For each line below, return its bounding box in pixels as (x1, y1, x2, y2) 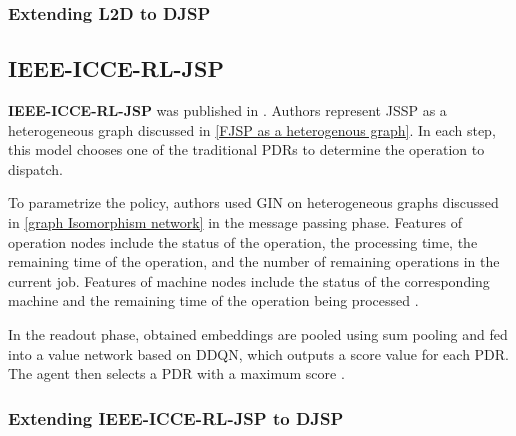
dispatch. (8, 158, 63, 179)
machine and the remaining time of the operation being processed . (8, 290, 419, 311)
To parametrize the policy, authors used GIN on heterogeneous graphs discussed (8, 192, 499, 213)
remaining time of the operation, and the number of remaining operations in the (8, 251, 500, 272)
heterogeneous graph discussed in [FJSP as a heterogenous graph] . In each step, (8, 119, 496, 140)
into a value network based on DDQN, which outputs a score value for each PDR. (8, 343, 510, 364)
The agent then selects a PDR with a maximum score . (8, 363, 345, 384)
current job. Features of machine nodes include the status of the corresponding (8, 270, 490, 291)
